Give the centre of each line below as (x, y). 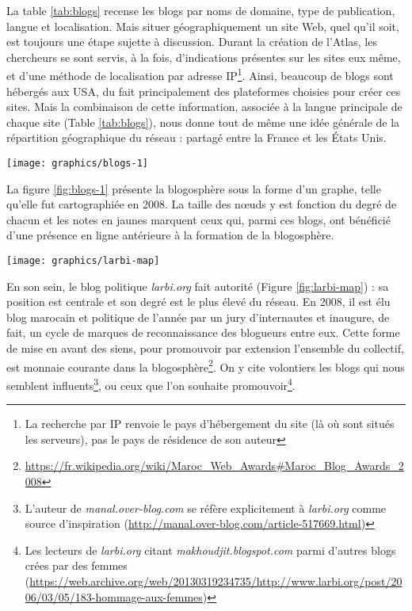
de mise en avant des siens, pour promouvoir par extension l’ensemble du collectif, (205, 348)
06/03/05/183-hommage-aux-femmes (114, 596)
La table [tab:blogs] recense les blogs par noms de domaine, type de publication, (201, 10)
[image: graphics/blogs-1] (77, 163)
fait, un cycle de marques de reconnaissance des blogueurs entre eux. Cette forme (203, 332)
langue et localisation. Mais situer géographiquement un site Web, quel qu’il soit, (203, 26)
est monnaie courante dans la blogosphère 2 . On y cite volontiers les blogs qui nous (206, 365)
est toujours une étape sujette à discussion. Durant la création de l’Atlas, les (192, 42)
